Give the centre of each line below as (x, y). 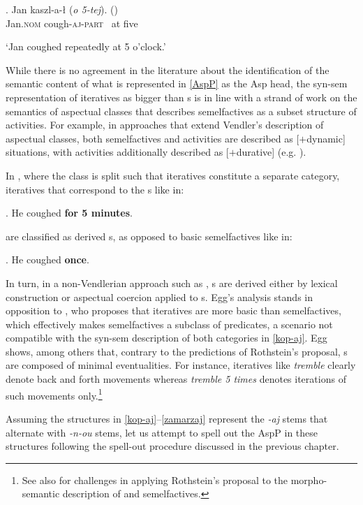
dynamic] (326, 138)
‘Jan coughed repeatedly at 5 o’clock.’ (86, 46)
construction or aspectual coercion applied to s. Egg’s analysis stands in (159, 297)
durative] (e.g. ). (271, 152)
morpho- (309, 480)
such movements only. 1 (54, 394)
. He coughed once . (47, 259)
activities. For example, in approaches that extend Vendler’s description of (165, 125)
